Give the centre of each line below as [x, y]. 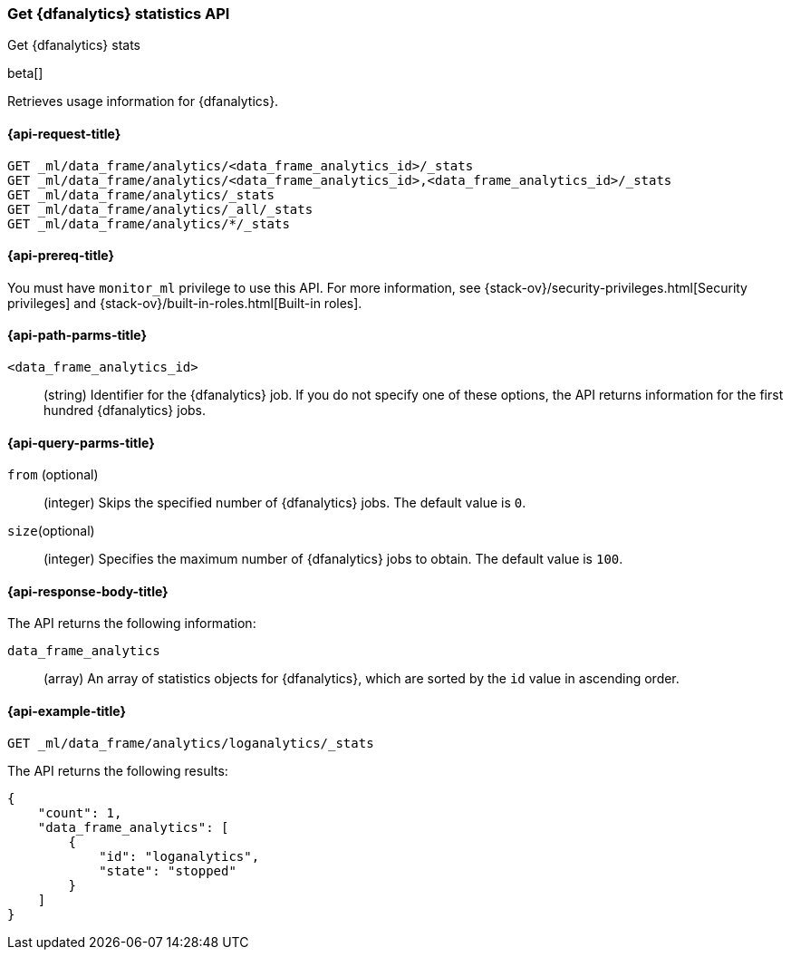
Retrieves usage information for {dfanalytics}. [143, 101]
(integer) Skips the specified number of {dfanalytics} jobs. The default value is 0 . [285, 503]
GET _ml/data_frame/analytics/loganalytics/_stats [191, 743]
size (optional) [51, 531]
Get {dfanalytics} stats [74, 45]
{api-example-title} [67, 711]
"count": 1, [80, 812]
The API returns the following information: [132, 623]
